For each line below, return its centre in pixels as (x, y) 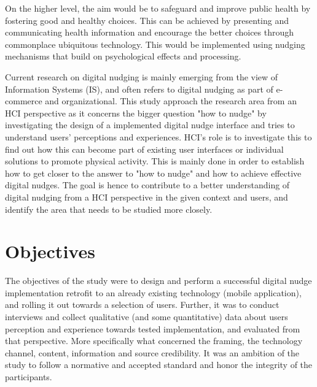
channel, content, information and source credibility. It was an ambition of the (152, 352)
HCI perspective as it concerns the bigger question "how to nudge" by (136, 113)
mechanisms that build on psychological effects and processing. (123, 56)
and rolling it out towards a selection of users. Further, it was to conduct (142, 305)
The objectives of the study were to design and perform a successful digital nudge (158, 281)
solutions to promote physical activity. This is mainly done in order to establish (155, 161)
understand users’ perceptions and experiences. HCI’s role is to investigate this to (158, 136)
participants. (29, 376)
